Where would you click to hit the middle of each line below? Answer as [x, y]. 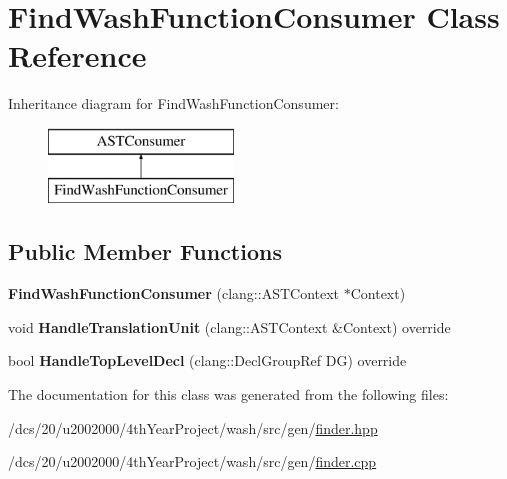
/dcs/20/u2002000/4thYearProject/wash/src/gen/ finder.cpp [192, 461]
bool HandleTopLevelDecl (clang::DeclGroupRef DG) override [207, 360]
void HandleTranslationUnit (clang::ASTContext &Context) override [229, 326]
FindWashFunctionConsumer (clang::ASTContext [174, 293]
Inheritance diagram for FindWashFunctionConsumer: [173, 103]
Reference [77, 55]
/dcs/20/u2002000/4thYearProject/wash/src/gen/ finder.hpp [193, 427]
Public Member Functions [145, 251]
